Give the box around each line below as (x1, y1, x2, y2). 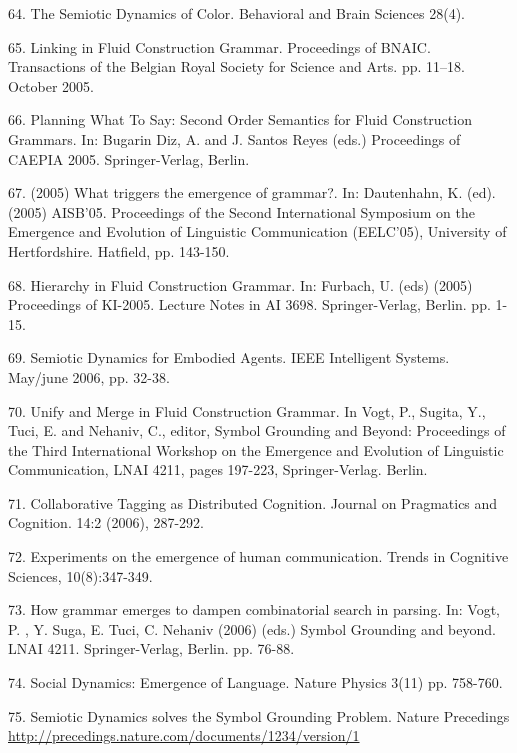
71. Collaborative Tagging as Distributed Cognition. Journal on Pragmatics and (8, 492, 498, 513)
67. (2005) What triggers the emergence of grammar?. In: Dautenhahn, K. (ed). (8, 182, 496, 203)
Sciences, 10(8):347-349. (8, 565, 153, 586)
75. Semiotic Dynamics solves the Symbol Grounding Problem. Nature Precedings (8, 705, 510, 726)
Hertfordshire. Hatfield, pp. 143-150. (8, 240, 230, 261)
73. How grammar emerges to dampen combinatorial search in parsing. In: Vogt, (8, 599, 501, 620)
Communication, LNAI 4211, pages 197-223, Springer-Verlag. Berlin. (8, 459, 428, 480)
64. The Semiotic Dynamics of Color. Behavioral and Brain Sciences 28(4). (8, 3, 466, 23)
